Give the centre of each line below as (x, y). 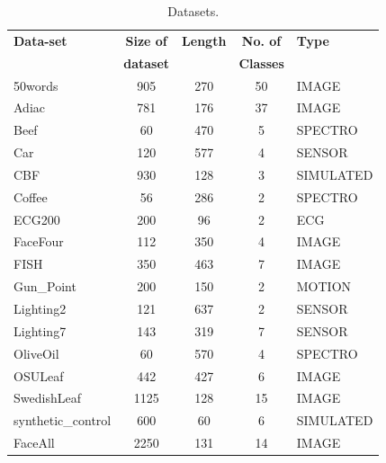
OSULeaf (39, 375)
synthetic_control (63, 420)
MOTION (324, 286)
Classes (261, 62)
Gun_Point (45, 286)
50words (36, 85)
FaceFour (39, 241)
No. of (261, 40)
